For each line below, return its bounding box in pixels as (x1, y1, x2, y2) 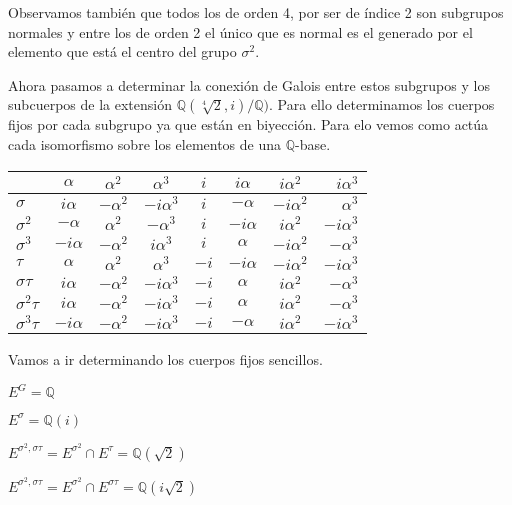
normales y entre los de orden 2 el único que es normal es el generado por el (8, 21, 473, 42)
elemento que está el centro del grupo (8, 41, 237, 62)
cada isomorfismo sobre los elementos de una (8, 133, 282, 154)
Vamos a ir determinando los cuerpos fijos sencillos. (8, 348, 323, 369)
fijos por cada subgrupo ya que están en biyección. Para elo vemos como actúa (8, 114, 489, 135)
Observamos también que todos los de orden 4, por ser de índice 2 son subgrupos (8, 2, 504, 22)
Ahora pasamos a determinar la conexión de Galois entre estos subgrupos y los (8, 74, 490, 95)
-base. (295, 133, 331, 154)
